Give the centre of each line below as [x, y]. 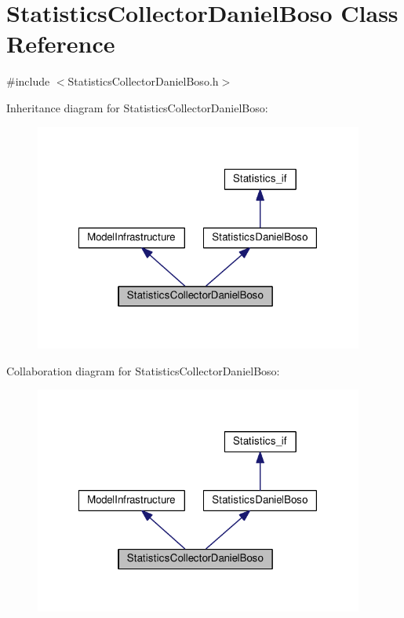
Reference [61, 44]
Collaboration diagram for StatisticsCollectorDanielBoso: [143, 370]
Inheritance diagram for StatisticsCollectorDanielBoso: [137, 107]
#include [28, 81]
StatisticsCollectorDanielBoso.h [143, 81]
